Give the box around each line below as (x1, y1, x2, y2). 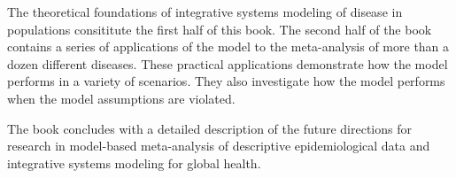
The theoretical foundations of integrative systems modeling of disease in (7, 3, 403, 20)
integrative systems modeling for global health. (7, 153, 261, 172)
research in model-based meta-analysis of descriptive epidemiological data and (7, 136, 430, 155)
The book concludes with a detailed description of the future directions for (7, 119, 412, 137)
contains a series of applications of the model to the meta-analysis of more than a (7, 37, 450, 56)
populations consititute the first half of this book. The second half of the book (7, 19, 432, 38)
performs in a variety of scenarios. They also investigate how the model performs (7, 72, 445, 90)
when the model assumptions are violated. (7, 89, 236, 107)
